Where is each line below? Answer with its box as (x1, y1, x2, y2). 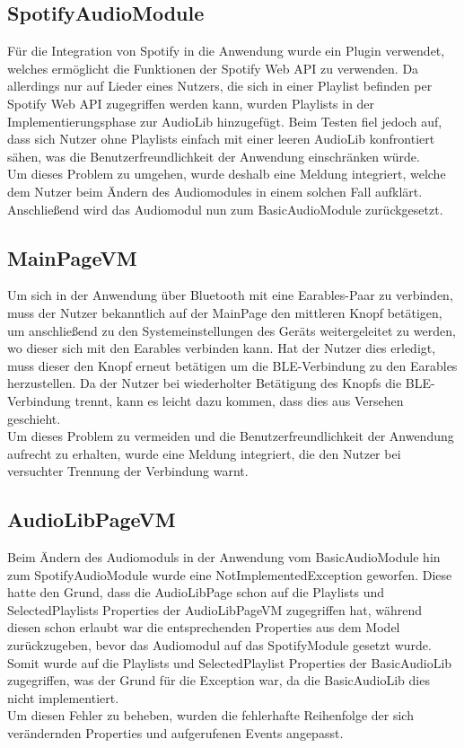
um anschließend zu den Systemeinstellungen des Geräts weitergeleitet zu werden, (7, 321, 456, 339)
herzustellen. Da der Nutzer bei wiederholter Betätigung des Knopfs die (7, 374, 402, 392)
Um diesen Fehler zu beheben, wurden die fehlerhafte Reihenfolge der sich (7, 706, 414, 725)
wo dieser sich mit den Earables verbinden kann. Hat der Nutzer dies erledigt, (7, 339, 436, 357)
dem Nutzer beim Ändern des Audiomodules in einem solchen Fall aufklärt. (7, 181, 423, 200)
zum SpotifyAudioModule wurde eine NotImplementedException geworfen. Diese (7, 565, 452, 584)
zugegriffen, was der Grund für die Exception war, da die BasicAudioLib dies (7, 671, 430, 690)
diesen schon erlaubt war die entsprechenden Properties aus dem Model (7, 618, 400, 637)
